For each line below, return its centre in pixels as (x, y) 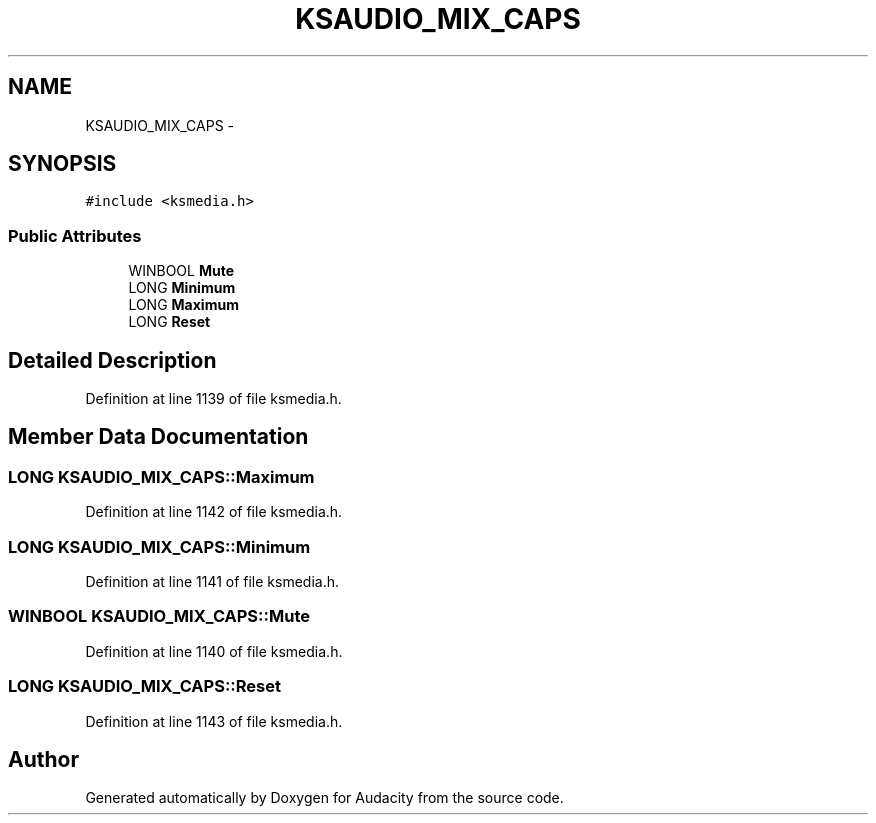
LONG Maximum (183, 305)
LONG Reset (169, 322)
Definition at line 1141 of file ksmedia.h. (212, 581)
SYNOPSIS (62, 164)
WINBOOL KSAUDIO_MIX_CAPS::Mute (159, 616)
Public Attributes (75, 235)
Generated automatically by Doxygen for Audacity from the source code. (324, 798)
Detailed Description (112, 360)
